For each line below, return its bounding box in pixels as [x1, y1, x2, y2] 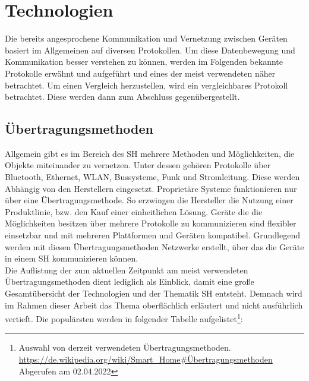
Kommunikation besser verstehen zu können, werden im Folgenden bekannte [5, 55, 283, 68]
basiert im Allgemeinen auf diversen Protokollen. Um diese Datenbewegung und [5, 43, 295, 56]
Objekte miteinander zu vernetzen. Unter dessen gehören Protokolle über [5, 159, 271, 171]
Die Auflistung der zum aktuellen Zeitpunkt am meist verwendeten [5, 263, 248, 276]
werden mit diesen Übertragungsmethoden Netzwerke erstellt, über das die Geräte [5, 240, 304, 253]
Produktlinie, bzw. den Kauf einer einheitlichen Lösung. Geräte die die [5, 205, 263, 218]
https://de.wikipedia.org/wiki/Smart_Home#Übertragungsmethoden [18, 353, 273, 366]
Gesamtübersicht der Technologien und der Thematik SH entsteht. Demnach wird [5, 287, 302, 300]
